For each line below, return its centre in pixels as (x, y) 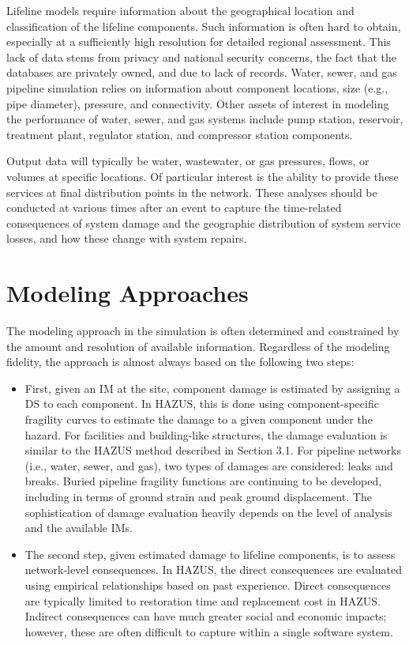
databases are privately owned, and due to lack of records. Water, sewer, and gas (202, 72)
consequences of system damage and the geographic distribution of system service (204, 223)
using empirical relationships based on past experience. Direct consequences (208, 585)
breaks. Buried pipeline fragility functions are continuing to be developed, (203, 481)
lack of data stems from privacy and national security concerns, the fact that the (201, 57)
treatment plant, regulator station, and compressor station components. (180, 134)
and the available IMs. (79, 528)
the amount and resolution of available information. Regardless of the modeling (198, 346)
